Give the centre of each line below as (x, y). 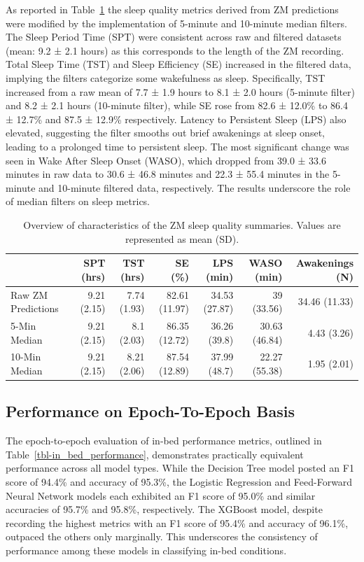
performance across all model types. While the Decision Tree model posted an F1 (180, 468)
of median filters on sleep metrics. (78, 201)
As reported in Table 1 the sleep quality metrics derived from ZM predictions (172, 9)
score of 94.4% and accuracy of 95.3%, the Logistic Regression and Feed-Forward (179, 482)
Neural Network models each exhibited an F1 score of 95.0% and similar (161, 495)
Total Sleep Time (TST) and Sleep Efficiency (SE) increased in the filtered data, (178, 64)
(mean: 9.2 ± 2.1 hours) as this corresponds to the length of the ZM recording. (175, 50)
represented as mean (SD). (182, 238)
